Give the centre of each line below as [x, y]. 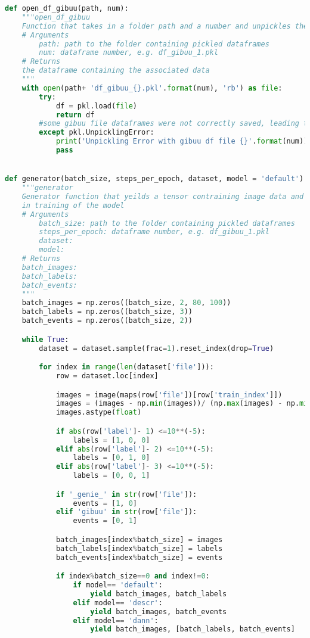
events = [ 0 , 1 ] [105, 521]
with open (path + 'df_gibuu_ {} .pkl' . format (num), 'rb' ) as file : [152, 88]
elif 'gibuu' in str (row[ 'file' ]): [126, 512]
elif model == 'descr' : [118, 603]
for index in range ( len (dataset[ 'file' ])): [126, 367]
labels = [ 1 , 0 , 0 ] [111, 440]
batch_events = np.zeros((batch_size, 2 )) [107, 321]
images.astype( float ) [99, 413]
